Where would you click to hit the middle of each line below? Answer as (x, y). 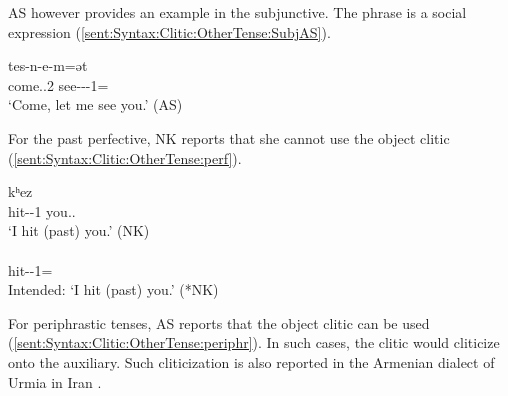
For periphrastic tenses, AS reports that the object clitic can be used (219, 322)
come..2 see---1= (58, 84)
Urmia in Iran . (55, 381)
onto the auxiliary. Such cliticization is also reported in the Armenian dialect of (251, 361)
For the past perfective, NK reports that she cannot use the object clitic (229, 137)
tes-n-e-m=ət (48, 65)
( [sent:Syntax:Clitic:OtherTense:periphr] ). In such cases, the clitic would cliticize (254, 342)
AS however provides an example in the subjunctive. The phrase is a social (237, 12)
